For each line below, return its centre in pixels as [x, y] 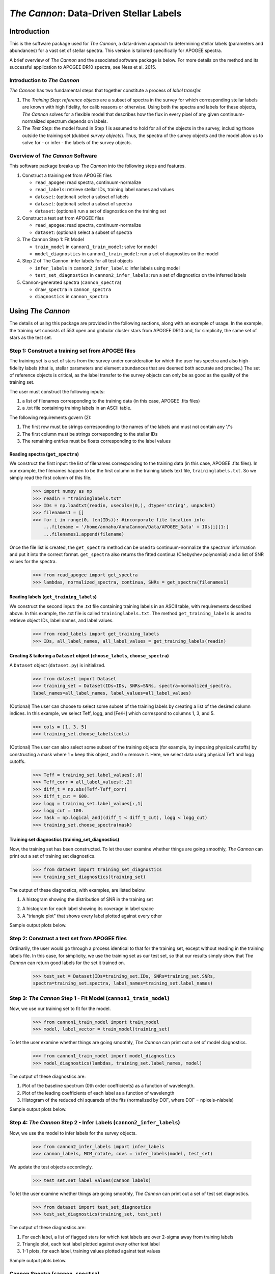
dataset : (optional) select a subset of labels [82, 197]
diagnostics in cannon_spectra [72, 297]
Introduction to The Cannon [45, 80]
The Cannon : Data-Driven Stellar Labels [95, 13]
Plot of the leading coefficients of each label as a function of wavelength [98, 1093]
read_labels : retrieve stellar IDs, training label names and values [104, 190]
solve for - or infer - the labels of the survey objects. [77, 143]
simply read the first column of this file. [50, 478]
